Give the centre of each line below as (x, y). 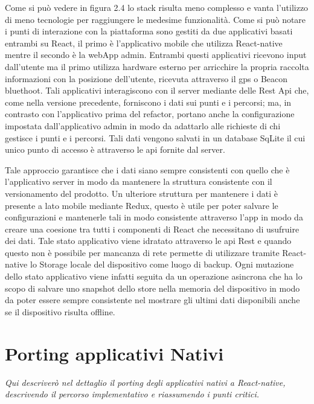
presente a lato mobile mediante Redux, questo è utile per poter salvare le (142, 205)
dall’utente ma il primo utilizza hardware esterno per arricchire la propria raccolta (157, 66)
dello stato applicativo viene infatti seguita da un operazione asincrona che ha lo (154, 276)
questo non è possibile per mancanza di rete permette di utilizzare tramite (142, 252)
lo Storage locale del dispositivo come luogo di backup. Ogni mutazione (162, 264)
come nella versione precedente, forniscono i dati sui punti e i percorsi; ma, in (148, 102)
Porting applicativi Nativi (114, 353)
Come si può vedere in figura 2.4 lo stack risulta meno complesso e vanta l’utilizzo (157, 7)
